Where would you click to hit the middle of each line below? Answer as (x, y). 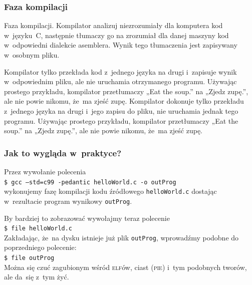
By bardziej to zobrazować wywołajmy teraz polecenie (87, 218)
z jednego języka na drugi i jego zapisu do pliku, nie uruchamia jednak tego (121, 110)
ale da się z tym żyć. (37, 277)
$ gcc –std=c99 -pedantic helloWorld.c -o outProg (90, 182)
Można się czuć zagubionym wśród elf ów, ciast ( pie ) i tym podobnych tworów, (125, 267)
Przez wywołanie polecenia (45, 171)
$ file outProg (29, 258)
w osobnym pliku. (32, 55)
